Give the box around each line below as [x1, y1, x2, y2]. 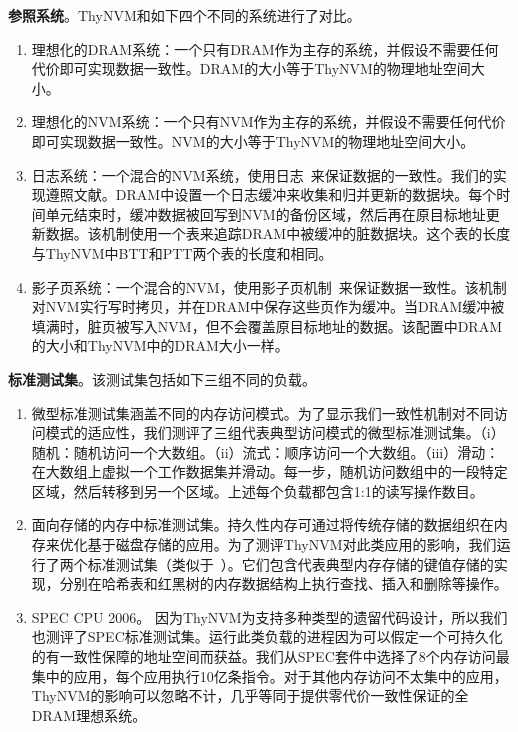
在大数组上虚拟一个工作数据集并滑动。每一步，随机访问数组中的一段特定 [31, 461, 508, 482]
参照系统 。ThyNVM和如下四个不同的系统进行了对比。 [8, 5, 361, 25]
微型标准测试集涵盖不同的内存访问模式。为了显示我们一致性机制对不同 [31, 402, 494, 423]
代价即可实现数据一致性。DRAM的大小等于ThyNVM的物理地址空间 [31, 58, 471, 79]
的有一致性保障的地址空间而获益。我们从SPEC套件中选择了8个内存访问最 [31, 646, 510, 667]
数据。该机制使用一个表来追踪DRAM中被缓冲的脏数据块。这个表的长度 [45, 223, 511, 244]
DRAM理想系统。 [31, 704, 147, 725]
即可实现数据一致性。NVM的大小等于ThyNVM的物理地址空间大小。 [31, 130, 475, 151]
